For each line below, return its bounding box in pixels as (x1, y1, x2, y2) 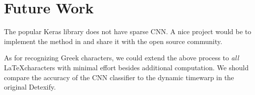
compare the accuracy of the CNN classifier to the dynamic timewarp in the (4, 72, 234, 82)
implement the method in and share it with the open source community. (4, 36, 222, 46)
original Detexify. (4, 82, 56, 92)
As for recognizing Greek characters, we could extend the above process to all (4, 52, 239, 63)
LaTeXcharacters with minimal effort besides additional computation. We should (4, 62, 249, 72)
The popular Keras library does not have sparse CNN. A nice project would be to (4, 26, 252, 37)
